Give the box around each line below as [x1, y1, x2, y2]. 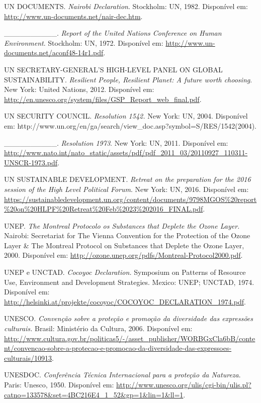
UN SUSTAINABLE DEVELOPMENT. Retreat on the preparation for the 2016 [4, 174, 251, 184]
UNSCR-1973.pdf [4, 157, 57, 167]
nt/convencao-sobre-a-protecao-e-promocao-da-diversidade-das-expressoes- [4, 343, 232, 353]
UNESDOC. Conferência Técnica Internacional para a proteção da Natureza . [4, 369, 241, 380]
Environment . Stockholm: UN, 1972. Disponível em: [4, 37, 163, 48]
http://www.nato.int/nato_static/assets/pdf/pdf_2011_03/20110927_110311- [4, 147, 248, 158]
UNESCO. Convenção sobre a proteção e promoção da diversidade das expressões [4, 313, 253, 324]
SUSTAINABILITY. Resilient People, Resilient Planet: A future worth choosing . [4, 74, 252, 84]
